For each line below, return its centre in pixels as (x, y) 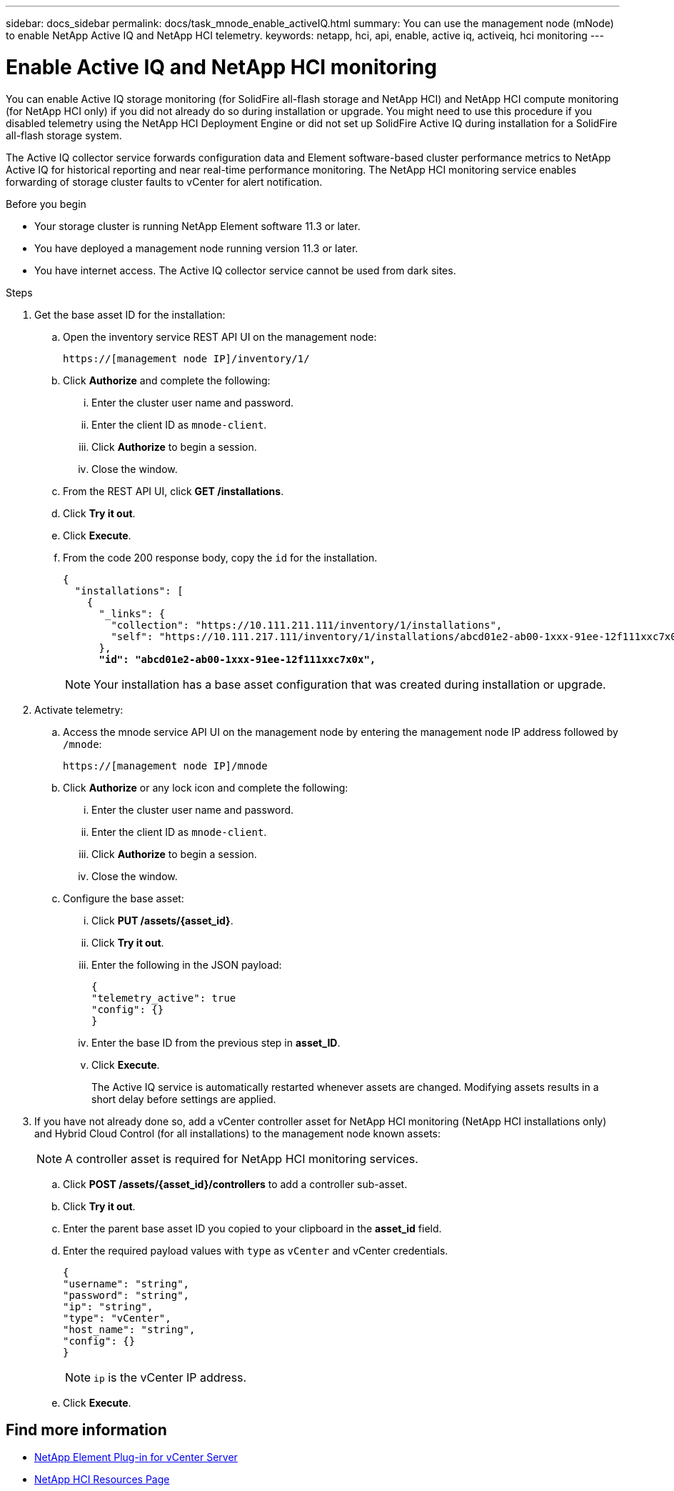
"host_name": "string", (129, 1329)
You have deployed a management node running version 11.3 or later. (196, 248)
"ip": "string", (108, 1306)
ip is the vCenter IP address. (170, 1377)
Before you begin (46, 204)
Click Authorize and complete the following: (167, 380)
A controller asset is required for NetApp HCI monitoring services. (242, 1158)
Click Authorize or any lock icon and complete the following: (206, 787)
